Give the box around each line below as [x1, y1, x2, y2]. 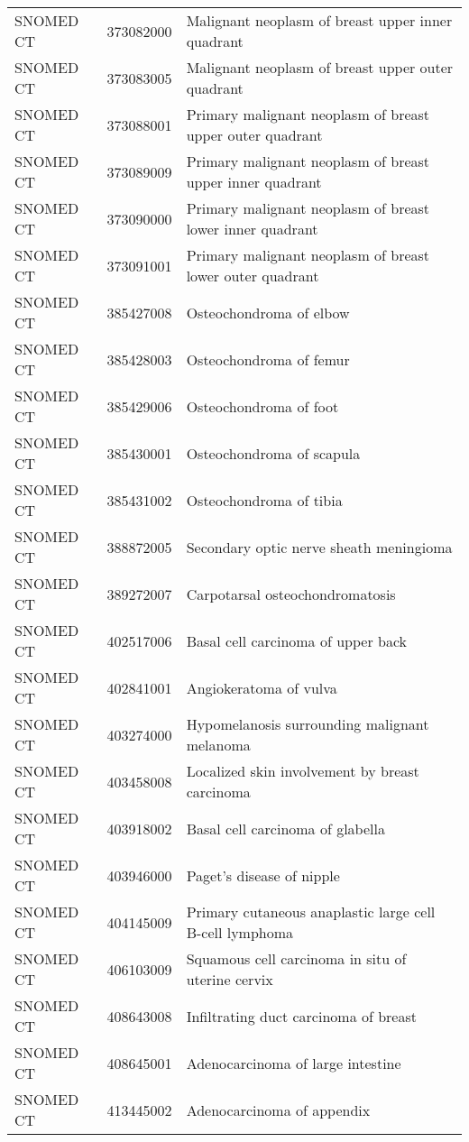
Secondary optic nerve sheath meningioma [186, 536, 453, 557]
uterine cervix [186, 969, 273, 990]
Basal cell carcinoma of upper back [186, 630, 408, 651]
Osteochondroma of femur [186, 348, 350, 370]
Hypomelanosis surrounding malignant [186, 714, 429, 734]
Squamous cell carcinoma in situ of [186, 948, 407, 969]
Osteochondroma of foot [186, 395, 339, 417]
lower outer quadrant [186, 265, 319, 286]
